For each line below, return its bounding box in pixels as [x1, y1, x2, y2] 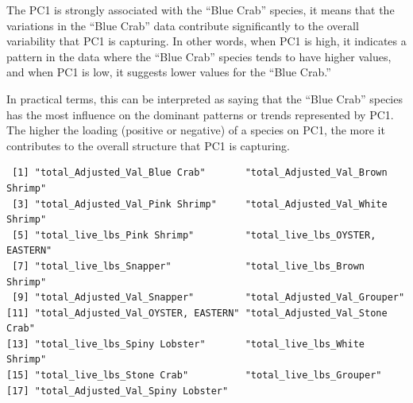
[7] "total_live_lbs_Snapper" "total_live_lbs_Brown [12, 260, 365, 272]
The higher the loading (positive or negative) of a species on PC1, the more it [6, 122, 385, 138]
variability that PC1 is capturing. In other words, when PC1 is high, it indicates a [6, 33, 407, 49]
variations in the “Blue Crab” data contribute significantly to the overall [6, 17, 359, 33]
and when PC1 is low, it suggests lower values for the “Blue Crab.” [6, 64, 331, 80]
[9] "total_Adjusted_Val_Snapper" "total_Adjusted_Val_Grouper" [12, 292, 405, 304]
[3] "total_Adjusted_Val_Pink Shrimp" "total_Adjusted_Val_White [12, 198, 388, 210]
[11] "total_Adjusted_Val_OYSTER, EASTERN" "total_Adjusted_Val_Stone [6, 307, 388, 319]
